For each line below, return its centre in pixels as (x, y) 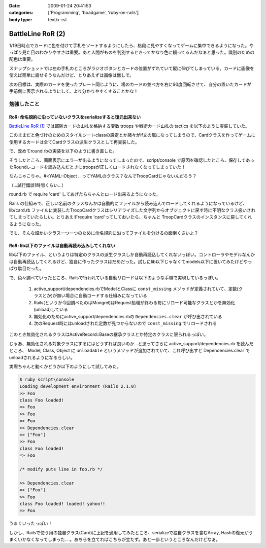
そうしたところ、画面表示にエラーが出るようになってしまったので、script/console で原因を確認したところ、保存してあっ (132, 160)
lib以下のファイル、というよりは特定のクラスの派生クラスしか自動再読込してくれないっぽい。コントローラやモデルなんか (132, 255)
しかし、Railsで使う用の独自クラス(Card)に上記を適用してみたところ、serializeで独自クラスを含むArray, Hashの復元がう (131, 532)
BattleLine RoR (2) (37, 34)
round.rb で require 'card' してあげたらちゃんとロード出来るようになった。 (85, 194)
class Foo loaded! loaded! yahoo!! (62, 504)
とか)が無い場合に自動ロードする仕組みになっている (95, 295)
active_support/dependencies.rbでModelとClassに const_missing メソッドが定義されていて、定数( (136, 289)
